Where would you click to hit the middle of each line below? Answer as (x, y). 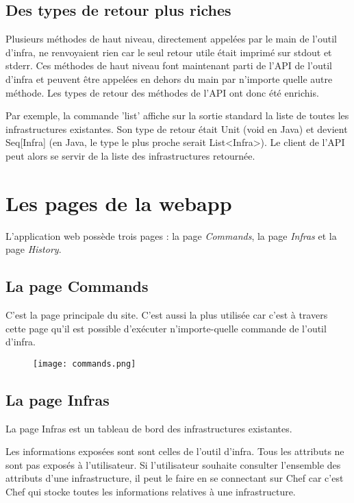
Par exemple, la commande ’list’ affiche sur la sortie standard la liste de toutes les (177, 115)
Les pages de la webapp (119, 203)
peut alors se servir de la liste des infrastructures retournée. (130, 155)
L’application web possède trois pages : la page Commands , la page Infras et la (171, 235)
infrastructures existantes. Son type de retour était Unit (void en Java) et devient (177, 128)
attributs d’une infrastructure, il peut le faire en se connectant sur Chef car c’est (175, 478)
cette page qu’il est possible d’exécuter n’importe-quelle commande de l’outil (166, 328)
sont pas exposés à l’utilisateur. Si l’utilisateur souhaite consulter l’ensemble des (173, 464)
